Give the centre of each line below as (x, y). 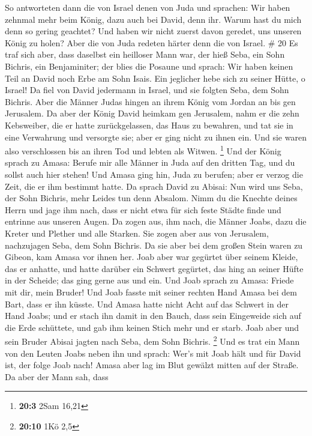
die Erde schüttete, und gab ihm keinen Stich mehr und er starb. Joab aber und (152, 327)
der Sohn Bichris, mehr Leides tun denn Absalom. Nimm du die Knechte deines (151, 198)
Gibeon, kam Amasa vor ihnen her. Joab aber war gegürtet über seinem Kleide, (151, 257)
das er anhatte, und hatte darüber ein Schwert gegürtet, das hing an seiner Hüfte (154, 268)
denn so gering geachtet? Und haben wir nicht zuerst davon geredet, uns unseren (153, 31)
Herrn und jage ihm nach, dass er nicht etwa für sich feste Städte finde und (143, 209)
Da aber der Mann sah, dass (57, 376)
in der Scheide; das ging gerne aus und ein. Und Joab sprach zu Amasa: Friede (149, 280)
